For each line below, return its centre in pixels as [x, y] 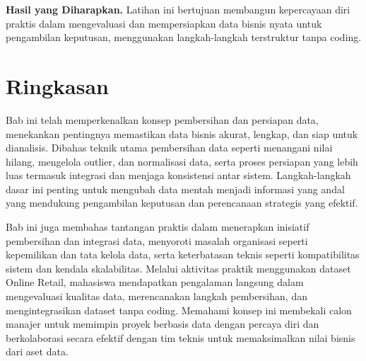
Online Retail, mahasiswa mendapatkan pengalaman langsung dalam [155, 282]
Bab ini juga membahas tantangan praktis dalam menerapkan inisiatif [158, 227]
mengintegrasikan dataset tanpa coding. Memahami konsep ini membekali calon [179, 310]
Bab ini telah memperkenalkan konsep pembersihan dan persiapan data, [162, 119]
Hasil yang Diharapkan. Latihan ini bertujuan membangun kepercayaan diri [178, 9]
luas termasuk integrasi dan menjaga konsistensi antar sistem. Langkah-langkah [178, 175]
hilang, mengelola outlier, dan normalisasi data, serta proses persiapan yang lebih [182, 161]
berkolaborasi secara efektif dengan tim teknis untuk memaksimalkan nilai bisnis [181, 337]
